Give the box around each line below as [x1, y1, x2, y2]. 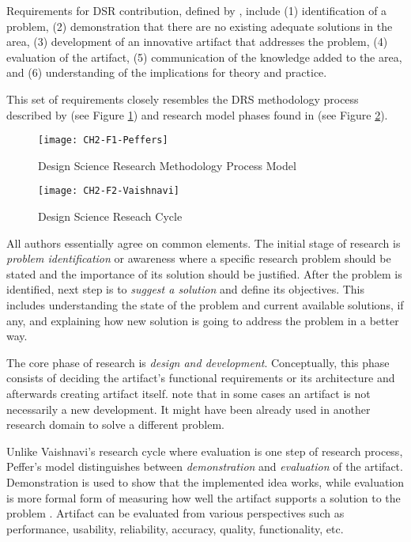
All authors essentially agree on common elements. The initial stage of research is [6, 234, 401, 251]
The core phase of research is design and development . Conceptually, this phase [6, 354, 390, 370]
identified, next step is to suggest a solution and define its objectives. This [6, 281, 365, 298]
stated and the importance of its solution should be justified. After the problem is [6, 265, 402, 282]
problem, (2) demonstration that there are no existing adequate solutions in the [6, 17, 393, 34]
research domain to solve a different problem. [6, 416, 225, 433]
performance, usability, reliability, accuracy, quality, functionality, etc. [6, 520, 344, 536]
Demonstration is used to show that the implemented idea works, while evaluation [6, 473, 405, 490]
